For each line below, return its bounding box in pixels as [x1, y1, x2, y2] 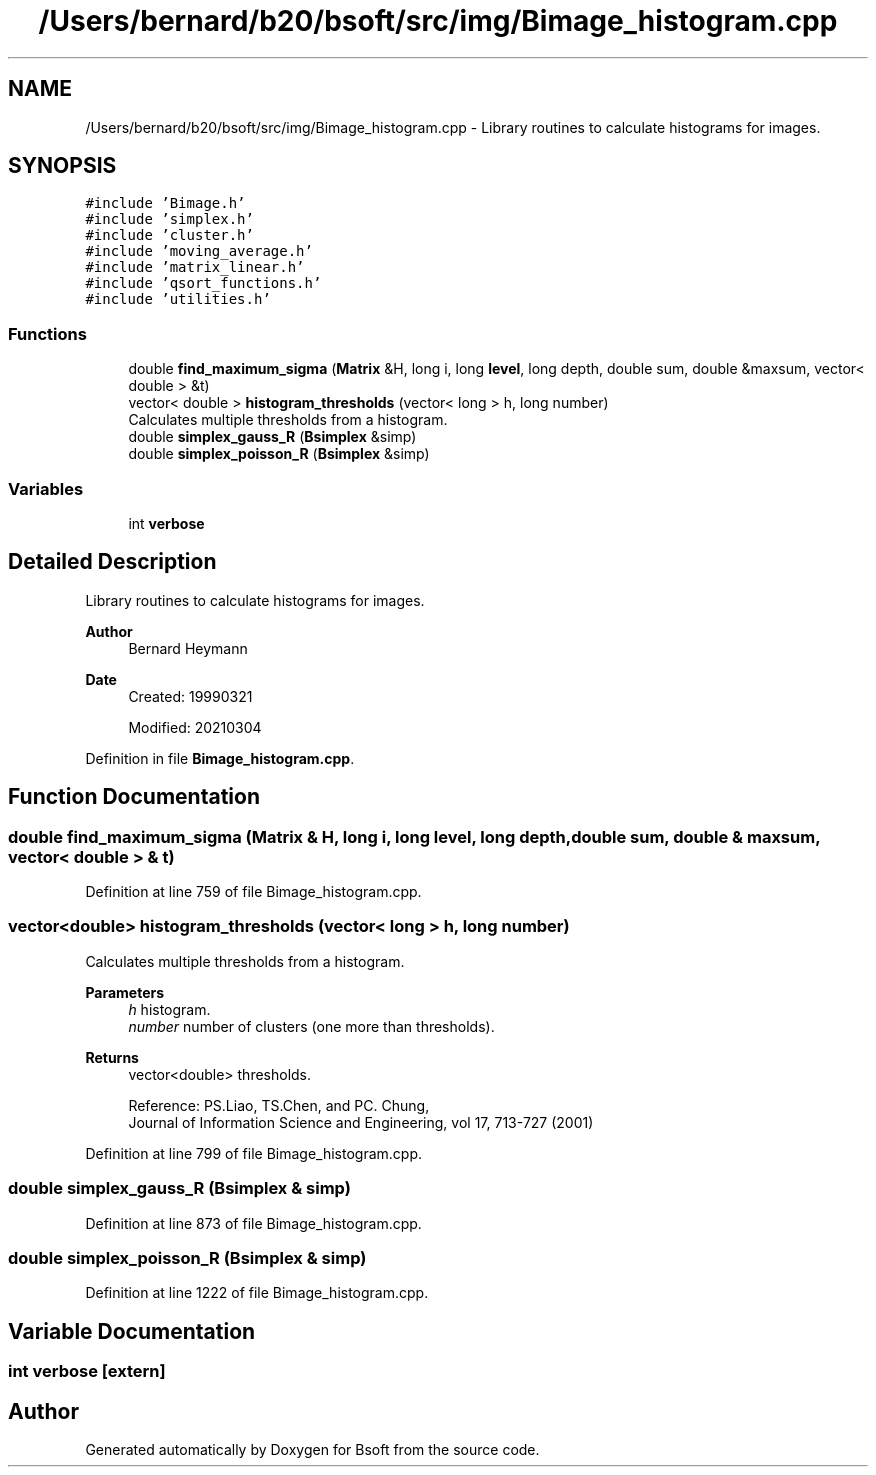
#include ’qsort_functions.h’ [85, 275, 322, 292]
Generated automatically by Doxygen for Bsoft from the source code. [85, 1440, 540, 1458]
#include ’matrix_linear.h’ [85, 259, 305, 276]
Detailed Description [8, 549, 217, 575]
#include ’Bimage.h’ [85, 195, 246, 212]
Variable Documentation [8, 1318, 256, 1344]
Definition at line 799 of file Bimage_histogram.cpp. [85, 1144, 423, 1162]
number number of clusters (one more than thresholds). [128, 1017, 495, 1035]
